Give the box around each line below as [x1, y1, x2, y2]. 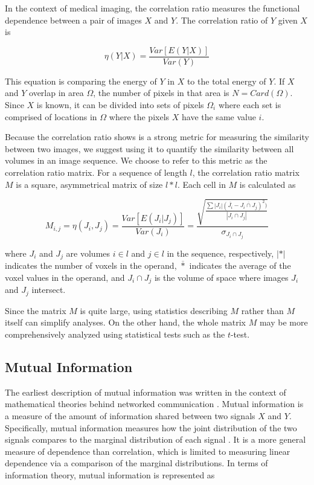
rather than [241, 304, 284, 316]
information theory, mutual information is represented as [5, 468, 215, 481]
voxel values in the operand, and [5, 271, 125, 283]
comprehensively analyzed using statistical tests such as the [5, 328, 225, 340]
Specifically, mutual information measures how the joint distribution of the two [5, 421, 297, 434]
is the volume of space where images [154, 271, 289, 283]
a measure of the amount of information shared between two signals [5, 409, 255, 422]
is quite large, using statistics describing [80, 304, 228, 316]
